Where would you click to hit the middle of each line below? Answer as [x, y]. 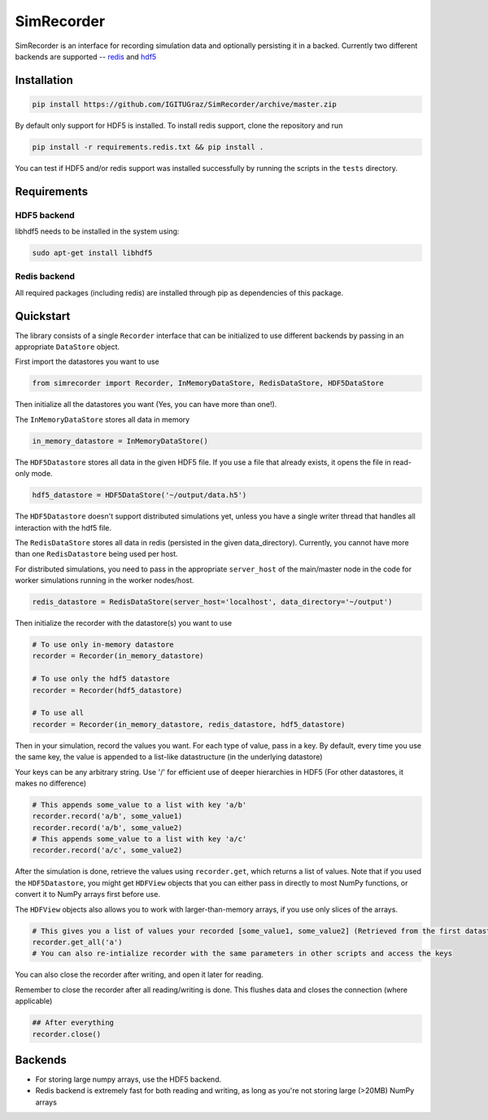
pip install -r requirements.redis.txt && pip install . [148, 147]
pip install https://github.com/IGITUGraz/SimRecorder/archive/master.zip [185, 104]
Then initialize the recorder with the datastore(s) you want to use [123, 623]
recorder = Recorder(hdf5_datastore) [107, 690]
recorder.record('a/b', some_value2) [107, 827]
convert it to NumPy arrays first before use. [87, 895]
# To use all [58, 713]
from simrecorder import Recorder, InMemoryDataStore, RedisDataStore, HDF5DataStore [208, 383]
